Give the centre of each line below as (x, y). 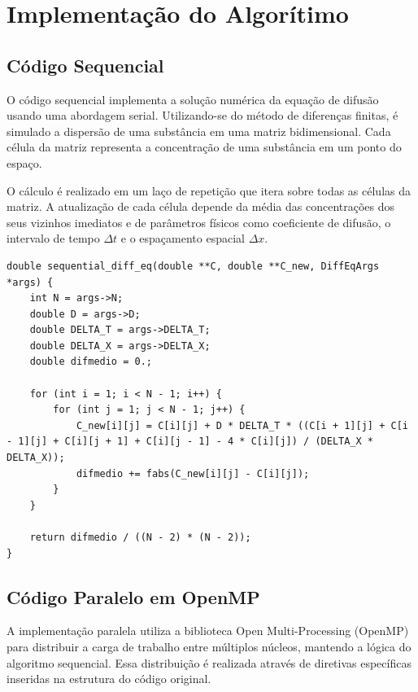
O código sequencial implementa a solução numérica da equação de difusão (193, 99)
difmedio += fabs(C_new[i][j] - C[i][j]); (193, 473)
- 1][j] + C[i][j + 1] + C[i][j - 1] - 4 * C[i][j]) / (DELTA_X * (190, 442)
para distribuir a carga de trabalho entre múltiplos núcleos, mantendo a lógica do (209, 646)
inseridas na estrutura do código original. (109, 679)
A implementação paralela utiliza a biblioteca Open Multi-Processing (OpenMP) (208, 631)
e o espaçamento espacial (183, 238)
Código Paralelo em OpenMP (133, 596)
